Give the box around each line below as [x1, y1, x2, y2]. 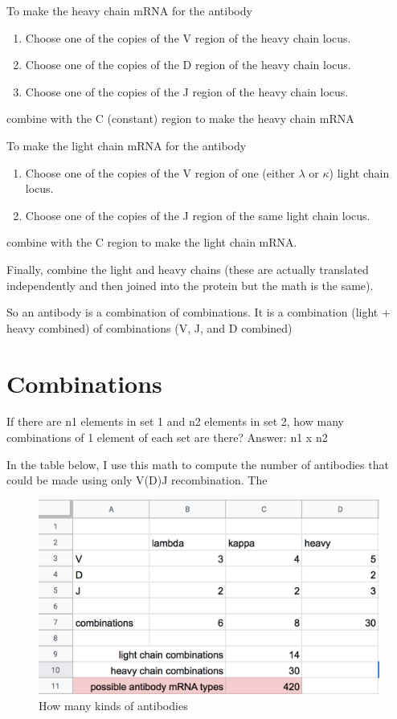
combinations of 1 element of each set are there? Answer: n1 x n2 [6, 429, 328, 446]
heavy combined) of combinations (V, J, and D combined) [6, 319, 293, 336]
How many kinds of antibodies [39, 697, 188, 713]
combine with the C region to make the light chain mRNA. [6, 234, 297, 251]
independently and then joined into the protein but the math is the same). [6, 276, 374, 293]
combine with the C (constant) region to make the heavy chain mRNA [6, 110, 354, 127]
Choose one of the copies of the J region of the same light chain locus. [25, 206, 370, 223]
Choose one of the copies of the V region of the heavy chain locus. [25, 29, 351, 46]
